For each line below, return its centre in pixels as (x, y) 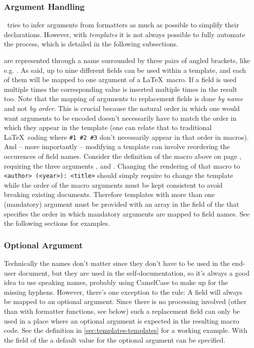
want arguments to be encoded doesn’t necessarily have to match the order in (120, 118)
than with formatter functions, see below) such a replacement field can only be (122, 311)
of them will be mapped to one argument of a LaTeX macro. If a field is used (120, 79)
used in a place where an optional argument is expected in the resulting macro (122, 320)
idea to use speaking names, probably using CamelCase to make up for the (116, 282)
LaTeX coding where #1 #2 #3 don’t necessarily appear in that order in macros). (127, 137)
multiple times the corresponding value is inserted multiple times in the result (121, 89)
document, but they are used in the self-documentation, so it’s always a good (134, 272)
